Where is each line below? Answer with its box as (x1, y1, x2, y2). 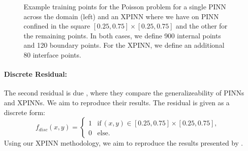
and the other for (176, 21, 228, 31)
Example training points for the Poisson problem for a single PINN (24, 1, 226, 11)
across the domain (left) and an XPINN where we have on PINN (24, 11, 219, 21)
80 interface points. (24, 49, 81, 60)
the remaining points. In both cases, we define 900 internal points (24, 30, 221, 40)
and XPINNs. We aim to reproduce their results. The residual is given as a (4, 97, 230, 107)
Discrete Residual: (4, 69, 67, 79)
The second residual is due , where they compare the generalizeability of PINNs (4, 88, 244, 98)
